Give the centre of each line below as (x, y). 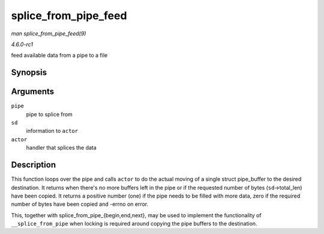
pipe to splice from (49, 114)
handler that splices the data (61, 148)
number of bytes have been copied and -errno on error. (80, 204)
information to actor (52, 131)
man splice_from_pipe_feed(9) (49, 34)
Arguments (33, 92)
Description (34, 165)
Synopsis (29, 73)
